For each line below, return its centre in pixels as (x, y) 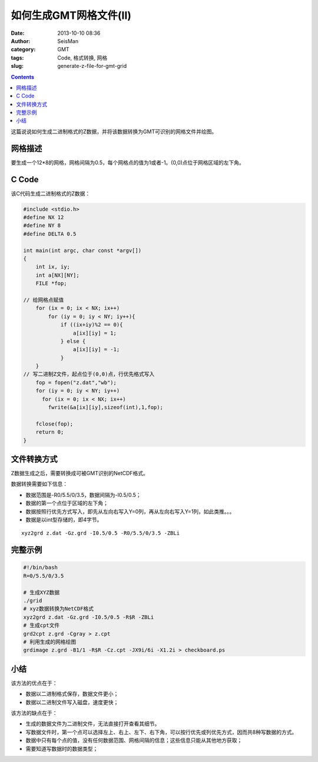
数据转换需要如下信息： (39, 484)
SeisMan (68, 41)
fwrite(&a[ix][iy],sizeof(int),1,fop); (105, 408)
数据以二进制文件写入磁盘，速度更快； (72, 702)
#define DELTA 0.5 (50, 234)
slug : (17, 66)
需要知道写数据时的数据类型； (62, 748)
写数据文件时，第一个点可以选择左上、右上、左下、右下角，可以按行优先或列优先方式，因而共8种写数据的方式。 (161, 732)
